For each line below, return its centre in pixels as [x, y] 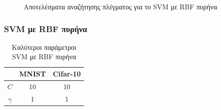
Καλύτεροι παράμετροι [44, 47]
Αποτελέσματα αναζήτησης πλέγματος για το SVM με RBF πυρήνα [120, 6]
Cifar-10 [67, 73]
